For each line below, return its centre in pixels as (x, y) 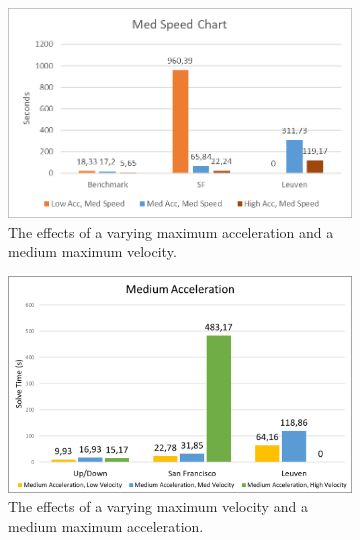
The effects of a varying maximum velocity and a (158, 506)
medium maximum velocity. (92, 251)
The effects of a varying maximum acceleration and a (171, 231)
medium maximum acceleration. (106, 525)
